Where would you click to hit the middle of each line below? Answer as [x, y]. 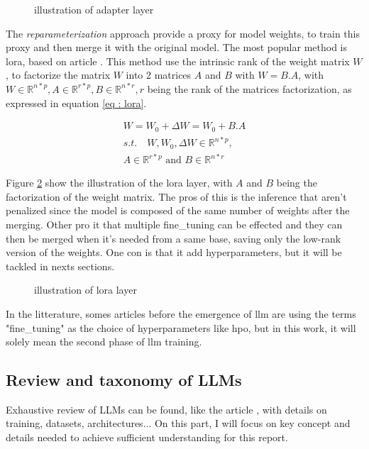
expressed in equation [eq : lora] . [76, 102]
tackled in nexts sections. [60, 266]
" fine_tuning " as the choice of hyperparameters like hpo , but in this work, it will [181, 327]
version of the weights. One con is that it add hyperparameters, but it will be [174, 252]
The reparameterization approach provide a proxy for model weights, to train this [183, 33]
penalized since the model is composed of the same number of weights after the [178, 210]
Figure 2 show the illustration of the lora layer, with [119, 183]
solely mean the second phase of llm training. [104, 342]
